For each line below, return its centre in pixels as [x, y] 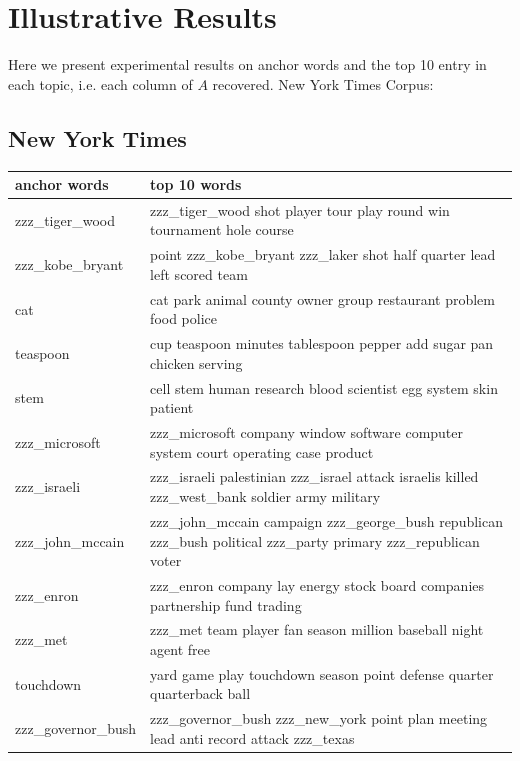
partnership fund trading [226, 604]
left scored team [199, 273]
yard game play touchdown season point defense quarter [322, 673]
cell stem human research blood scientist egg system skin [324, 387]
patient [172, 407]
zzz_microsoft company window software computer [307, 432]
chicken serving [196, 362]
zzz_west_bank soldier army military [265, 496]
